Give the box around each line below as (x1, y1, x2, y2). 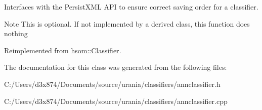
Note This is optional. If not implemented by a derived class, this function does (4, 18, 250, 29)
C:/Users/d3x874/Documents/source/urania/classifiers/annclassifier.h (4, 78, 221, 89)
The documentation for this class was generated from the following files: (4, 62, 227, 72)
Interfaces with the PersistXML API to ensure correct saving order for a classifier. (4, 2, 258, 12)
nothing (4, 28, 28, 39)
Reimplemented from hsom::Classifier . (4, 45, 121, 55)
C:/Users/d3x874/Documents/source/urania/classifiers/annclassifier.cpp (4, 95, 228, 106)
